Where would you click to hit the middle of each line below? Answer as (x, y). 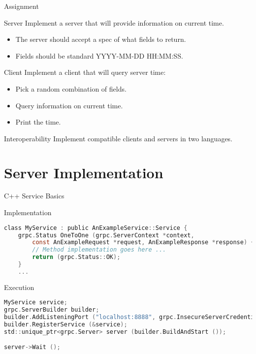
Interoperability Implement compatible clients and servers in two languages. (118, 138)
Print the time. (38, 122)
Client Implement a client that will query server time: (85, 72)
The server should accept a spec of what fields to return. (101, 39)
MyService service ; (36, 303)
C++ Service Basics (34, 196)
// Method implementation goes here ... (99, 250)
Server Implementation (84, 172)
